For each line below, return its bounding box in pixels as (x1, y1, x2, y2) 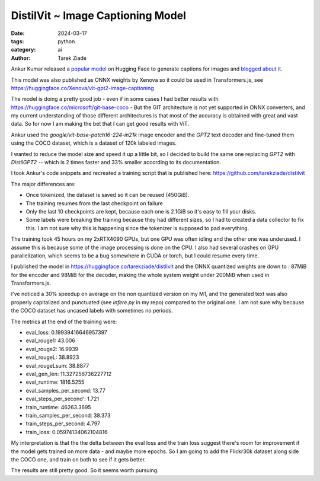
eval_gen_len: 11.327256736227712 (25, 371, 112, 377)
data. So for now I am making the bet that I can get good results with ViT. (11, 120, 190, 128)
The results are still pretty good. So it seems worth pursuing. (11, 467, 159, 474)
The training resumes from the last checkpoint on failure (25, 199, 163, 207)
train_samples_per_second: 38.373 (25, 412, 111, 419)
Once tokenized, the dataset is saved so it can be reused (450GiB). (25, 192, 190, 199)
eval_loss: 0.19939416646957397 (25, 329, 108, 336)
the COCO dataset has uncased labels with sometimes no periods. (11, 307, 173, 314)
